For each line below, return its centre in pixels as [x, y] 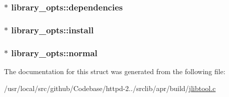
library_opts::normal [54, 52]
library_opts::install [52, 30]
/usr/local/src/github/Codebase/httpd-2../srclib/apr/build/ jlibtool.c [110, 88]
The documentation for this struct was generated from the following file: [115, 71]
